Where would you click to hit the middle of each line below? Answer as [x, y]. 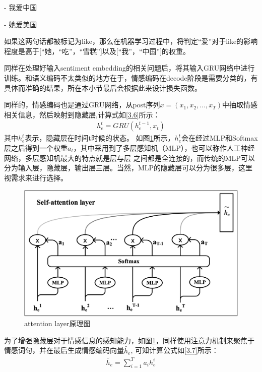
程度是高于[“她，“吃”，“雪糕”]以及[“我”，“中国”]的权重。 [97, 51]
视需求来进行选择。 [36, 177]
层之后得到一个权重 [36, 147]
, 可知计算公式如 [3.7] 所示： [175, 350]
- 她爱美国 [21, 24]
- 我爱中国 [21, 7]
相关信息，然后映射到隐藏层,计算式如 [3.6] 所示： [82, 114]
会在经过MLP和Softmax [219, 138]
